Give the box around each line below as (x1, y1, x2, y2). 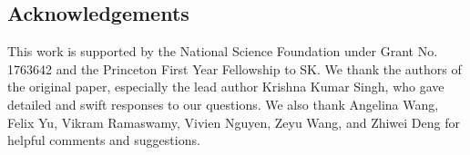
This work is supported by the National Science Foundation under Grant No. (7, 42, 438, 61)
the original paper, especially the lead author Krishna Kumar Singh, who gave (7, 77, 444, 96)
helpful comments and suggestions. (7, 131, 200, 150)
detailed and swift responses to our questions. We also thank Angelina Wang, (7, 94, 439, 113)
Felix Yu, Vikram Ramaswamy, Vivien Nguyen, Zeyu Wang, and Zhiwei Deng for (7, 112, 460, 131)
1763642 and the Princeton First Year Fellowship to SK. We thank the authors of (7, 59, 462, 78)
